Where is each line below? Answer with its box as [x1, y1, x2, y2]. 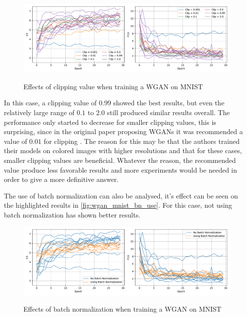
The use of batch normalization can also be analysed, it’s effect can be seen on [4, 190, 238, 200]
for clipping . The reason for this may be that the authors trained [43, 136, 240, 146]
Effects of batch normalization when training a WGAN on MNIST [23, 304, 222, 314]
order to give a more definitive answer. [4, 174, 119, 184]
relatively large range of [4, 107, 75, 117]
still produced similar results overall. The [107, 107, 230, 117]
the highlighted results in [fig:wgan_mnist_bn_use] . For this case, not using [4, 200, 232, 210]
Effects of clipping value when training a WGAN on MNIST [23, 81, 203, 91]
